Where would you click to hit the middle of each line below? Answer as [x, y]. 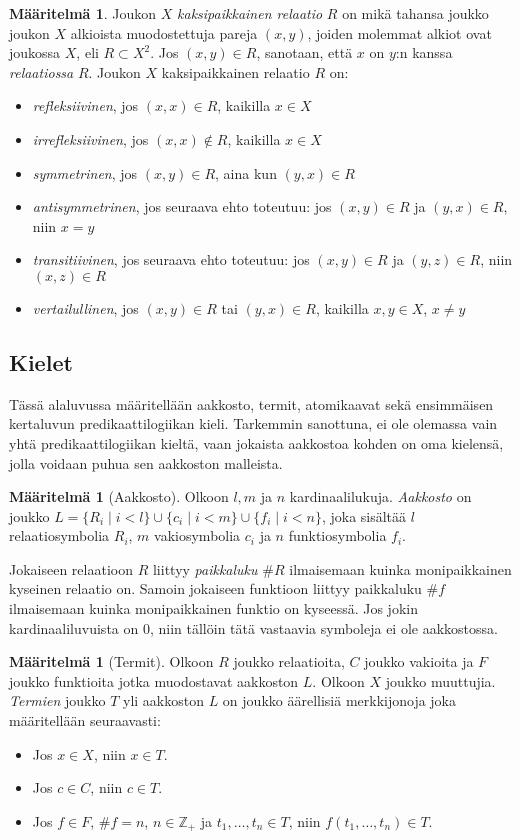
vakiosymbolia [197, 535]
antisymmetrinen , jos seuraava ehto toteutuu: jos [182, 206]
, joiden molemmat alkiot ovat [399, 32]
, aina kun [246, 172]
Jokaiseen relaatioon [71, 568]
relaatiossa [41, 71]
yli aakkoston [163, 700]
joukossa [35, 52]
